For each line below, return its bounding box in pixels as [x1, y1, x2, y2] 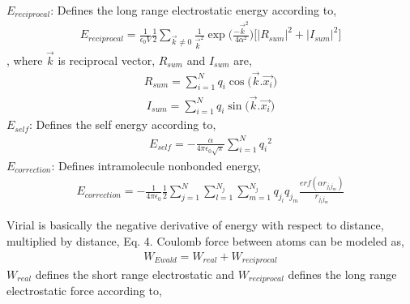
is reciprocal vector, [58, 51, 156, 68]
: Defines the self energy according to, [29, 116, 216, 133]
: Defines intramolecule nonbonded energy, [51, 156, 261, 173]
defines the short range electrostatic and [35, 266, 235, 283]
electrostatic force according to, [6, 282, 162, 299]
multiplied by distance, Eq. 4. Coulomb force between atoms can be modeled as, [6, 232, 404, 249]
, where [6, 51, 43, 68]
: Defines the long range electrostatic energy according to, [50, 2, 337, 18]
